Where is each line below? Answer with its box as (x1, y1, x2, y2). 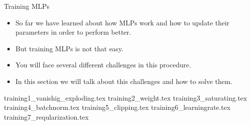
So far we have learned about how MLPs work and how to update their (15, 17, 229, 27)
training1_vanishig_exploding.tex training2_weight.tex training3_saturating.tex (4, 92, 247, 103)
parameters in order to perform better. (15, 27, 132, 37)
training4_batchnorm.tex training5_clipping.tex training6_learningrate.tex (4, 102, 230, 112)
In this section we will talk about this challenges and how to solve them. (15, 76, 232, 86)
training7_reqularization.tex (4, 111, 89, 122)
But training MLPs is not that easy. (15, 43, 124, 53)
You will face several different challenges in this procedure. (15, 60, 191, 70)
